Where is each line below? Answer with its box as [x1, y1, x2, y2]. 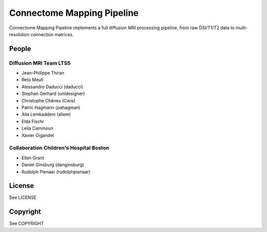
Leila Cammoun [21, 125, 54, 131]
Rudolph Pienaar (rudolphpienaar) [21, 169, 91, 175]
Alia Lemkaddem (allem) [21, 111, 71, 117]
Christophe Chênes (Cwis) [21, 97, 76, 103]
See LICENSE [9, 194, 37, 200]
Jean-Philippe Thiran [21, 70, 64, 76]
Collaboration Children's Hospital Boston [9, 144, 110, 151]
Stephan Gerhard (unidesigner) [21, 91, 85, 96]
